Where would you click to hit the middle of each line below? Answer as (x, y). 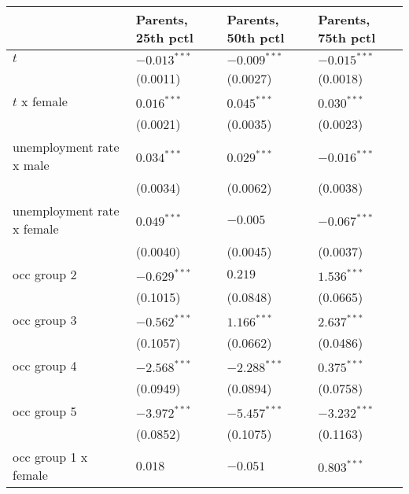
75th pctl (347, 37)
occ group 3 (45, 320)
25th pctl (164, 37)
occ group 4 (45, 365)
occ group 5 (45, 411)
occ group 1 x (50, 457)
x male (31, 165)
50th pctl (256, 37)
